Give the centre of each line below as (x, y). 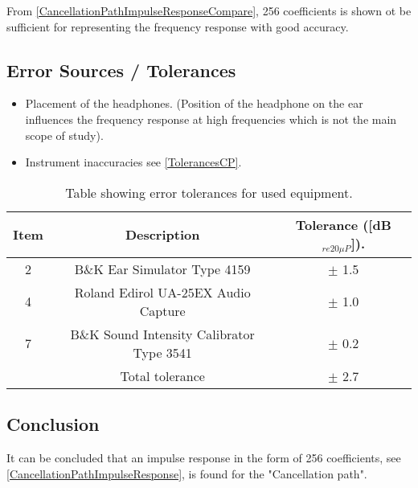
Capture (162, 310)
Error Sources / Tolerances (121, 70)
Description (162, 235)
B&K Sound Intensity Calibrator (162, 334)
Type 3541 (162, 352)
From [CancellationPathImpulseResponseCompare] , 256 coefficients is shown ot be (209, 10)
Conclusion (53, 424)
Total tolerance (162, 375)
